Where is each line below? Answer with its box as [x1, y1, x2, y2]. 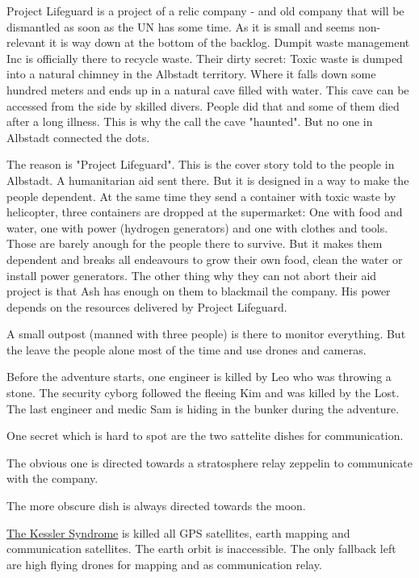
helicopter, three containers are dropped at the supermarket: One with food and [6, 203, 403, 220]
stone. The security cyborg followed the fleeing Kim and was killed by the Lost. [6, 384, 400, 401]
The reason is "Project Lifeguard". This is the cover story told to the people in [6, 156, 395, 173]
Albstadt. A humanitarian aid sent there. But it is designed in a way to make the [6, 171, 409, 188]
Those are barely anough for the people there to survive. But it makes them [6, 235, 383, 252]
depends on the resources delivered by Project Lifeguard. [6, 298, 287, 315]
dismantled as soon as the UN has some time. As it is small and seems [6, 18, 355, 35]
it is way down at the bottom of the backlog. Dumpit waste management [48, 34, 410, 51]
